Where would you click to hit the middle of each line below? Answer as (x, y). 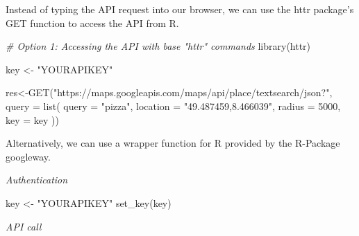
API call (24, 226)
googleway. (28, 156)
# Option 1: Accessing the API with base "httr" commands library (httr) (158, 46)
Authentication (37, 180)
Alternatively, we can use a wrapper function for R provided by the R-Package (173, 143)
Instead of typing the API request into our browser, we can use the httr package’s (180, 9)
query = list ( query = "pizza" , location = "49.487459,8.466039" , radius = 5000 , (173, 106)
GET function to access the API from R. (92, 22)
